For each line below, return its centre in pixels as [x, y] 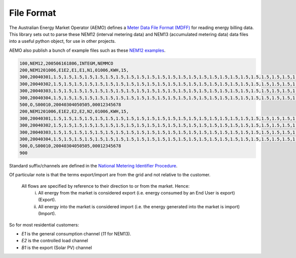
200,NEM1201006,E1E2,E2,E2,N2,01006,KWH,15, [74, 112]
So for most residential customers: [44, 225]
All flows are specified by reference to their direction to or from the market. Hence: [106, 186]
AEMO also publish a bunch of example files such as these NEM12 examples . [87, 50]
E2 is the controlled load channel [55, 241]
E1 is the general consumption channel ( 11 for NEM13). [76, 233]
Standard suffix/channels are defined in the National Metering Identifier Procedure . [93, 165]
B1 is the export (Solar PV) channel [57, 247]
